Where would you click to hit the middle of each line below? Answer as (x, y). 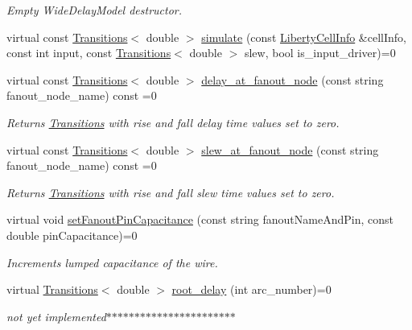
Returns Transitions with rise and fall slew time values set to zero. (171, 192)
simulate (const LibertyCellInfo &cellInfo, (304, 37)
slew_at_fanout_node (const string (290, 149)
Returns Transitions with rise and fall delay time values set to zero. (173, 122)
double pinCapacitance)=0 (72, 235)
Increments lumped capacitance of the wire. (112, 262)
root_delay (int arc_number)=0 (251, 289)
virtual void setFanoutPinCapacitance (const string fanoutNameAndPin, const (200, 219)
